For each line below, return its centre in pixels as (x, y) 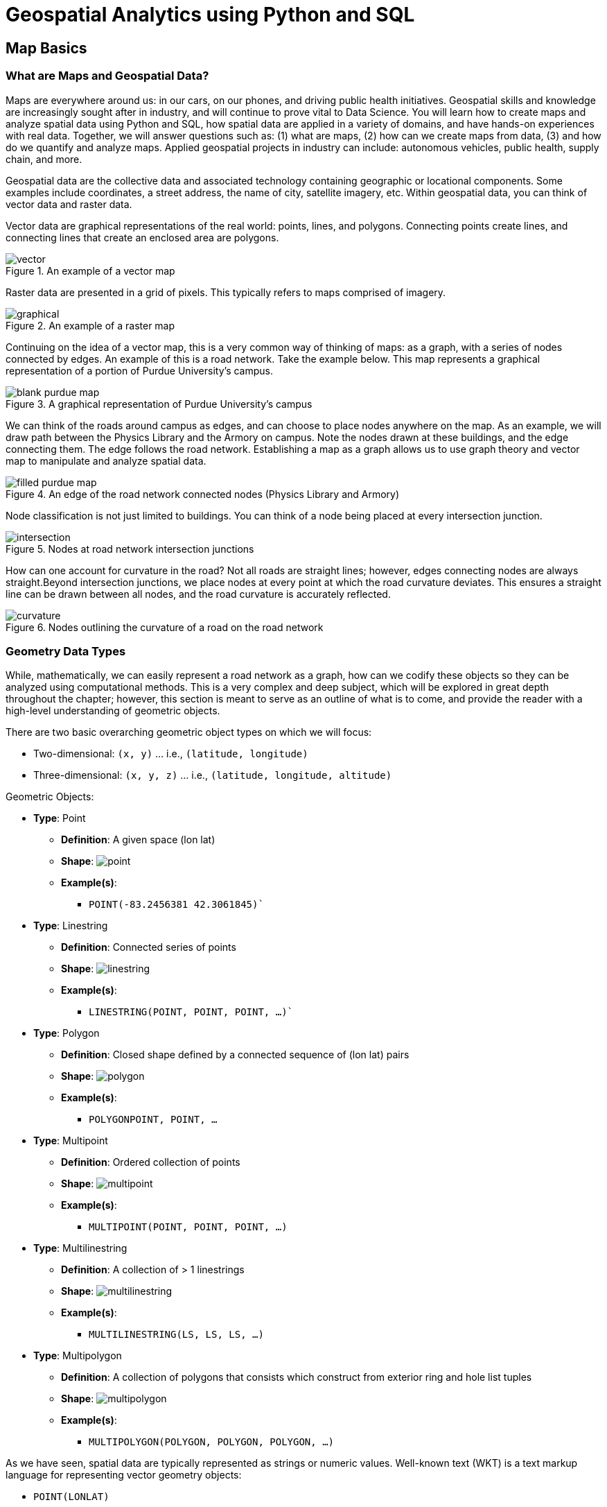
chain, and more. (44, 159)
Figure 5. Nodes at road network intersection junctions (130, 549)
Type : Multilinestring (80, 1248)
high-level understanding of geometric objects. (113, 711)
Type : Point (60, 818)
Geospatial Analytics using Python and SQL (210, 15)
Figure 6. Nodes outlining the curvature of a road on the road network (165, 627)
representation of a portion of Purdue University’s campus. (139, 370)
